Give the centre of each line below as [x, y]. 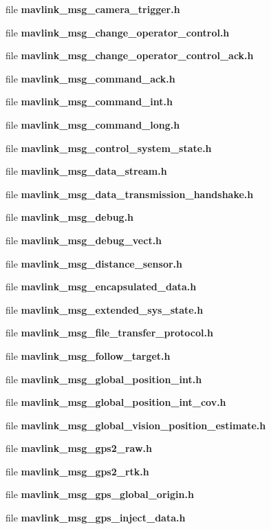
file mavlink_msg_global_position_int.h [104, 379]
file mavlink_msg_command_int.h [89, 101]
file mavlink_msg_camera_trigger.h [93, 9]
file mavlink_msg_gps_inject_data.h [96, 518]
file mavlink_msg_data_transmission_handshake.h [130, 194]
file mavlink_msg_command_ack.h [90, 78]
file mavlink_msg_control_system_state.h [109, 148]
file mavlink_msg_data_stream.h [86, 171]
